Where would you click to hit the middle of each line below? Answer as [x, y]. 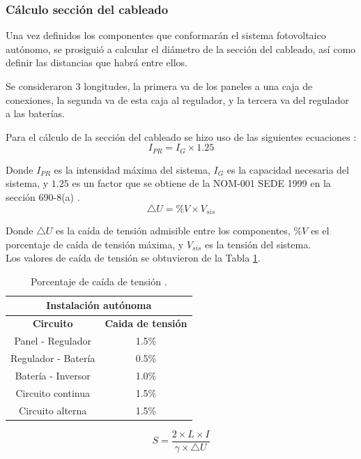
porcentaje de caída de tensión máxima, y [95, 244]
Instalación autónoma [99, 305]
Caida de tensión [146, 323]
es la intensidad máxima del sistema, [132, 169]
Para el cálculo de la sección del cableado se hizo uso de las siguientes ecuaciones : [181, 136]
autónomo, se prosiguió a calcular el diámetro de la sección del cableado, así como [181, 48]
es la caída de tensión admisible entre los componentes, [173, 231]
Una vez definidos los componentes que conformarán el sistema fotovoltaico [166, 35]
